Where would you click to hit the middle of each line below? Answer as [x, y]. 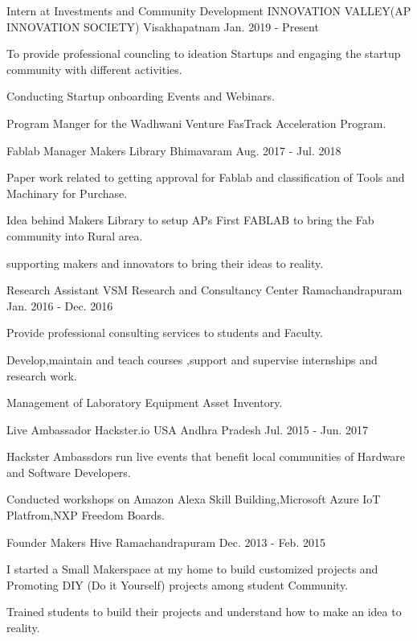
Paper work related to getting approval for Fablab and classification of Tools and [206, 177]
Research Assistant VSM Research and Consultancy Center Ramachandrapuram [204, 290]
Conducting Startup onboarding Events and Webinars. [141, 96]
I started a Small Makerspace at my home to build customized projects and [192, 569]
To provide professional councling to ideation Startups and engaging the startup [204, 53]
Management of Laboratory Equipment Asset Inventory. [145, 403]
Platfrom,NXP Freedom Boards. [86, 515]
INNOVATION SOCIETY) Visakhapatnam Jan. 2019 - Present [163, 26]
